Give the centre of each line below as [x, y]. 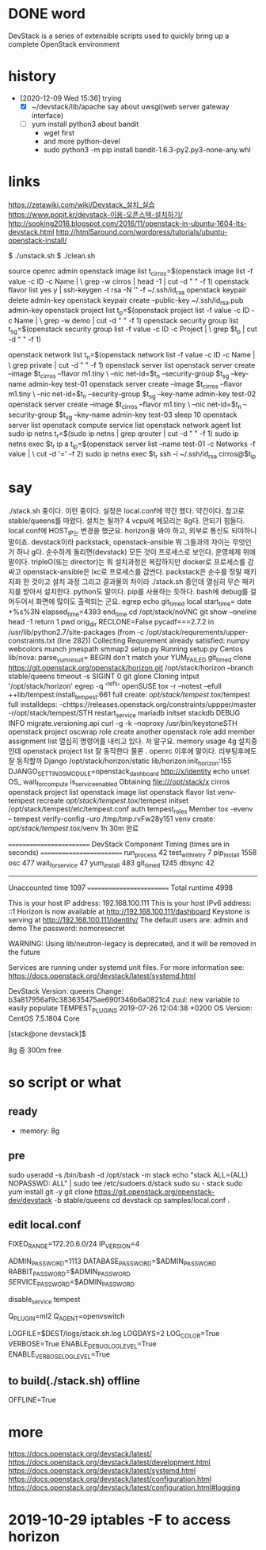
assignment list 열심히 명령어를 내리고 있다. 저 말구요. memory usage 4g [122, 741]
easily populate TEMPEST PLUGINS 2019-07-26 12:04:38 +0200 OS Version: [130, 1009]
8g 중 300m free [35, 1050]
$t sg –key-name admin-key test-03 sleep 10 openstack [148, 415]
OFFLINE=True [32, 1400]
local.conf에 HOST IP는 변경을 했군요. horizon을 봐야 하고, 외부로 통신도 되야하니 [133, 532]
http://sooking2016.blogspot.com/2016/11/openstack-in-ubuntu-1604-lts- [127, 223]
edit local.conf [45, 1225]
